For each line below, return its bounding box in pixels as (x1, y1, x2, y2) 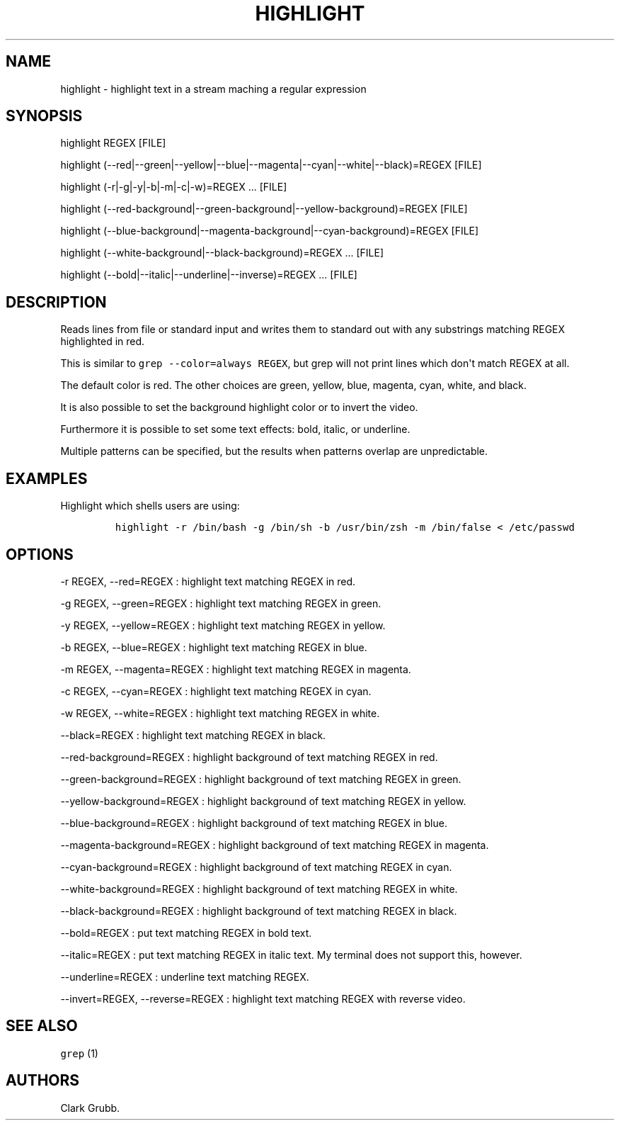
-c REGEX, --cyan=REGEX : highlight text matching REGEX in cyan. (60, 685, 372, 697)
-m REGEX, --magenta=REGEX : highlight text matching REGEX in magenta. (60, 663, 411, 675)
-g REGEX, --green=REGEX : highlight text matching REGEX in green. (60, 597, 381, 609)
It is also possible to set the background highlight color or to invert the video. (60, 401, 418, 414)
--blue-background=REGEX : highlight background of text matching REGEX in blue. (60, 816, 447, 829)
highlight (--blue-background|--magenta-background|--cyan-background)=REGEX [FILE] (60, 225, 479, 237)
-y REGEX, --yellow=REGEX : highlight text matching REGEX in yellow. (60, 619, 386, 631)
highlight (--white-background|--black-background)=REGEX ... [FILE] (60, 247, 384, 259)
